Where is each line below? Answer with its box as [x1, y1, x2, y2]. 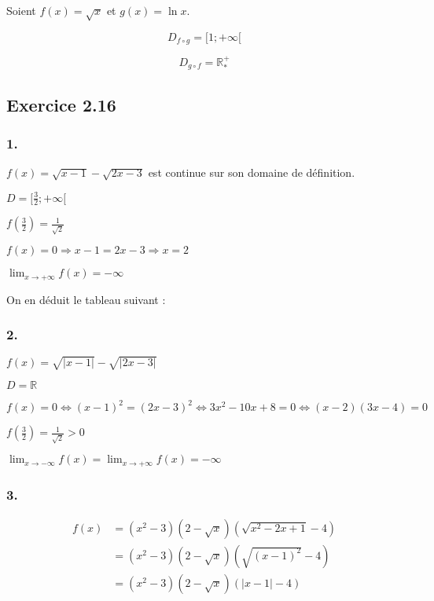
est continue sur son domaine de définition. [148, 164, 355, 181]
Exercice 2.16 [6, 92, 116, 116]
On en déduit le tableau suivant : [6, 291, 166, 307]
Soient [6, 2, 36, 18]
